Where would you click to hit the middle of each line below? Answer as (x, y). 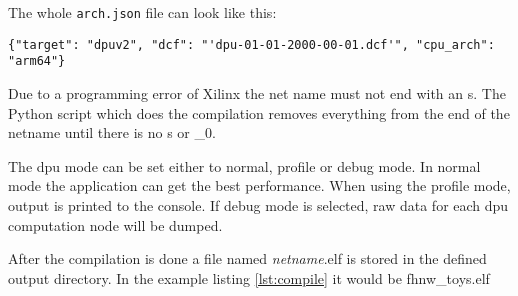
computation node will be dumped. (115, 224)
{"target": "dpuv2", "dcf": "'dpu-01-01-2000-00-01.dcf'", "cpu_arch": (251, 44)
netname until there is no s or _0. (112, 132)
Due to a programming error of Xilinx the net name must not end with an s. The (257, 92)
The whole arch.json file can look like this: (142, 12)
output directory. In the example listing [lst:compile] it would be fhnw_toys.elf (249, 277)
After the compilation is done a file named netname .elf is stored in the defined (247, 258)
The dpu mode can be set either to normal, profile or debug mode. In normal (244, 165)
